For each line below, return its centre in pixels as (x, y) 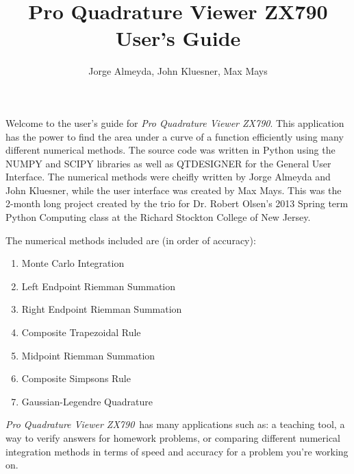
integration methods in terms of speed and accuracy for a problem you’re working (177, 451)
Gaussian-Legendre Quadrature (87, 401)
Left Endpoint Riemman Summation (99, 286)
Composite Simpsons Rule (76, 378)
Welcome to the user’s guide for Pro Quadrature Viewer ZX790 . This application (175, 122)
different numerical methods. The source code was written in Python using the (170, 150)
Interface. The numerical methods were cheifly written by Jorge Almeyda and (168, 177)
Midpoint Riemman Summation (88, 355)
